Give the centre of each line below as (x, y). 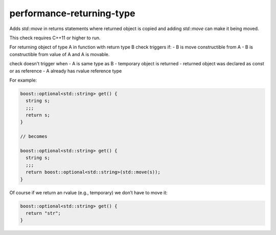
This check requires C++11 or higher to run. (55, 38)
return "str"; (43, 213)
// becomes (34, 137)
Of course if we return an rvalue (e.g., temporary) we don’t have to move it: (89, 192)
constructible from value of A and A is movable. (60, 54)
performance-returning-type (72, 13)
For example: (23, 80)
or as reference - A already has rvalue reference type (66, 71)
